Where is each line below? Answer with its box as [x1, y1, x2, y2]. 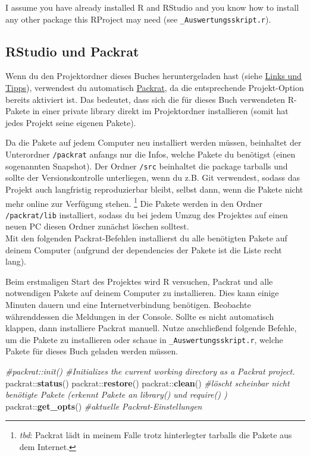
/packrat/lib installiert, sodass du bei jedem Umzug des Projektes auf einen [5, 208, 288, 221]
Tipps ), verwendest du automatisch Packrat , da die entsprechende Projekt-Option [5, 81, 304, 94]
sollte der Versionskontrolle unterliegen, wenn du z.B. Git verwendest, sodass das [5, 171, 300, 184]
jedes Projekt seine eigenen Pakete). [5, 116, 136, 128]
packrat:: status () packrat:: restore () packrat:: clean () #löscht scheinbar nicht [5, 376, 290, 389]
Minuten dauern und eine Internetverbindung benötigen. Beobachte [5, 298, 251, 310]
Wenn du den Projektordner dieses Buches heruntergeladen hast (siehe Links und [5, 70, 302, 82]
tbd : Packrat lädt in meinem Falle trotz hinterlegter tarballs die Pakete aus [19, 429, 292, 441]
